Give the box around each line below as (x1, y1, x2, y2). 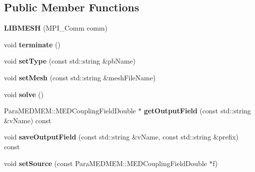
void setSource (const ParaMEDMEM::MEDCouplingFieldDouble (4, 158, 207, 168)
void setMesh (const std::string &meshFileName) (4, 72, 156, 82)
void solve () (4, 89, 44, 99)
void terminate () (4, 39, 61, 49)
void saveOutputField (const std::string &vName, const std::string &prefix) (4, 132, 239, 142)
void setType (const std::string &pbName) (4, 56, 136, 66)
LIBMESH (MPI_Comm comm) (4, 23, 108, 33)
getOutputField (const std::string (144, 105, 251, 116)
